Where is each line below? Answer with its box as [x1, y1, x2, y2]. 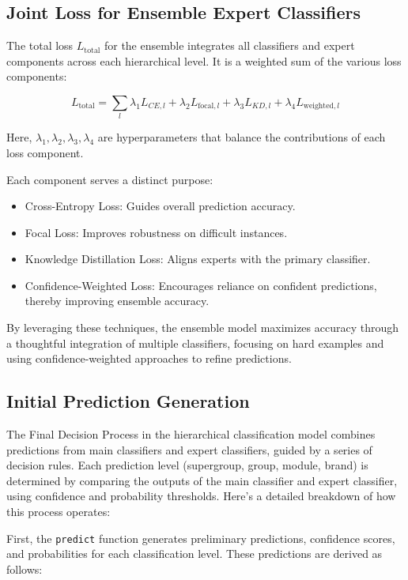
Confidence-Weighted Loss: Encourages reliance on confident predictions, [25, 277, 377, 293]
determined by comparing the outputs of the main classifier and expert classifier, [6, 472, 398, 488]
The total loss [6, 37, 74, 54]
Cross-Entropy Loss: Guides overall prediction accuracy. [25, 198, 296, 214]
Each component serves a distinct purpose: [6, 171, 213, 187]
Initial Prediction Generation [6, 389, 250, 413]
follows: [6, 560, 43, 577]
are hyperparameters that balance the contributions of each [97, 129, 386, 145]
